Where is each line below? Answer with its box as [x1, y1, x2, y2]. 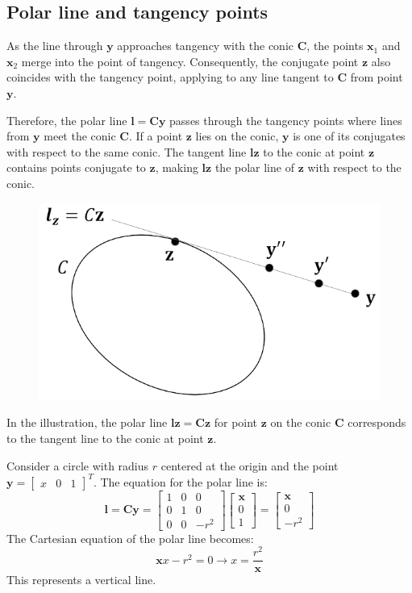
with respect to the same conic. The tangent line [6, 143, 247, 160]
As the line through [6, 37, 103, 54]
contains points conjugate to [6, 159, 146, 176]
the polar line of [214, 159, 294, 176]
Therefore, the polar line [6, 111, 127, 128]
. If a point [129, 127, 183, 144]
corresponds [347, 414, 406, 431]
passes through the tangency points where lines [169, 111, 402, 128]
